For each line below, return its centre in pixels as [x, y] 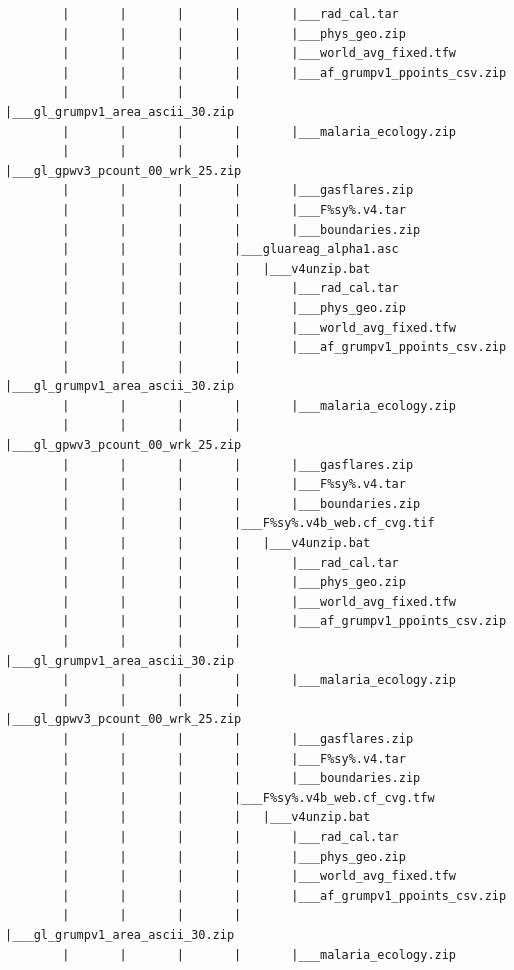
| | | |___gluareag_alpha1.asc [230, 249]
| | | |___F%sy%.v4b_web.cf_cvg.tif [248, 523]
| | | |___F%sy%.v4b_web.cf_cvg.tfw [248, 797]
